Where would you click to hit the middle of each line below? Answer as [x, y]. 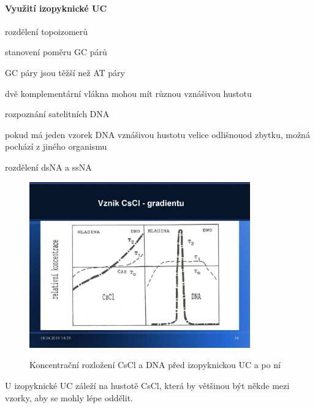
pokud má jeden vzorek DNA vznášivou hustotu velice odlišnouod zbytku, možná [157, 134]
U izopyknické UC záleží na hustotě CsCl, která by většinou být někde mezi [147, 386]
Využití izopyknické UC [56, 8]
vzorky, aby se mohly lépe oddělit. [69, 397]
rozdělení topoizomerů [47, 31]
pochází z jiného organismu [56, 146]
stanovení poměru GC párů [56, 52]
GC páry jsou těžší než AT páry [65, 72]
